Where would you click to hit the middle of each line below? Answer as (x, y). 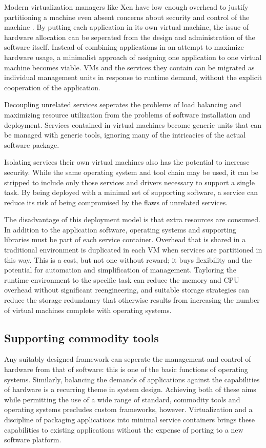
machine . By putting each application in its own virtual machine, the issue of (127, 27)
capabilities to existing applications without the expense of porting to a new (124, 429)
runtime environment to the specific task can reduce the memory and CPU (122, 279)
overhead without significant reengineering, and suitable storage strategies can (127, 290)
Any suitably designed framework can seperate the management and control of (128, 359)
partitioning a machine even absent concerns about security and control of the (127, 17)
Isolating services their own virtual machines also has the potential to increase (127, 162)
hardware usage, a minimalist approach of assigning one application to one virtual (133, 57)
